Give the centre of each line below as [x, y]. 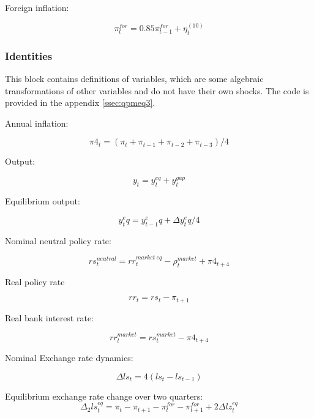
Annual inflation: [37, 123]
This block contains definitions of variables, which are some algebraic [134, 79]
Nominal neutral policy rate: [58, 240]
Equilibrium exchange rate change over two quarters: [104, 396]
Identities [29, 55]
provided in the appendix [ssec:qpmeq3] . [80, 103]
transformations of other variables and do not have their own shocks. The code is [157, 90]
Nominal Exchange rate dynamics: [69, 358]
